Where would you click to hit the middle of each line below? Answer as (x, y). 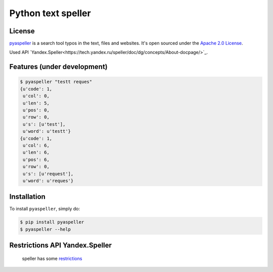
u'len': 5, (36, 103)
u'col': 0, (36, 96)
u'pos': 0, (36, 110)
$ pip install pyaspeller (52, 222)
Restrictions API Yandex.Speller (61, 246)
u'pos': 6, (36, 159)
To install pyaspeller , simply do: (45, 209)
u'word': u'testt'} (47, 131)
